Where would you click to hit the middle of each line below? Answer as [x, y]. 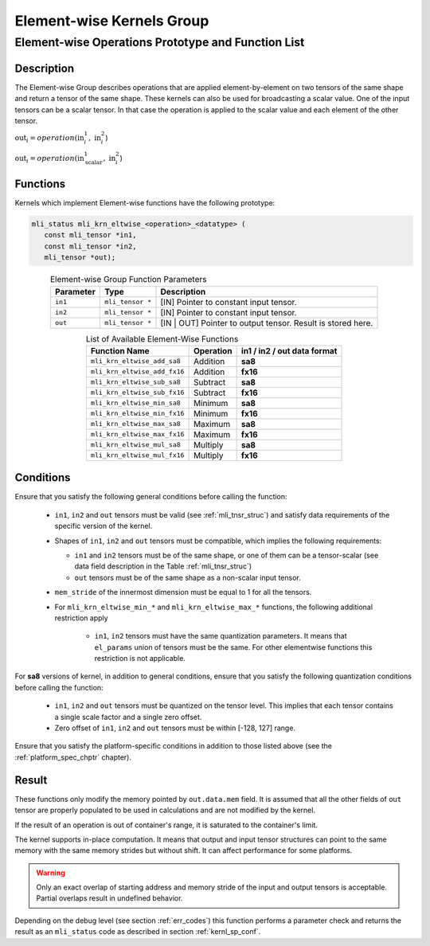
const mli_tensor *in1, [90, 235]
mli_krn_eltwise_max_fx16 [137, 434]
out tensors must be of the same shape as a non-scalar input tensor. [188, 577]
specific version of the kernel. [104, 526]
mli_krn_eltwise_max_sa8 [135, 424]
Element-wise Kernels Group [112, 21]
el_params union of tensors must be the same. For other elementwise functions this [233, 647]
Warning [51, 873]
